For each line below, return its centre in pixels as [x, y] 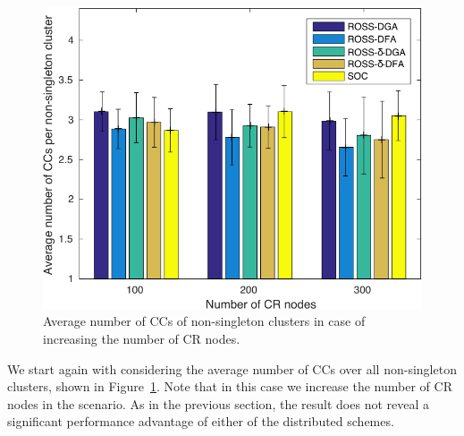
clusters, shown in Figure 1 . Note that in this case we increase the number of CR [230, 386]
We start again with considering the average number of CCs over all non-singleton [232, 368]
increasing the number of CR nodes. [142, 338]
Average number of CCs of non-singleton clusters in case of [204, 321]
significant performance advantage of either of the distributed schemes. [201, 421]
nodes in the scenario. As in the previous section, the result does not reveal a [218, 403]
